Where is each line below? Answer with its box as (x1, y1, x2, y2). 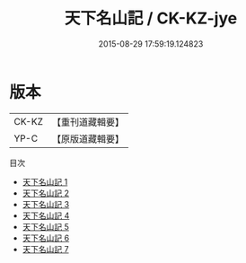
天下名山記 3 (22, 198, 70, 209)
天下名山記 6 (22, 232, 70, 243)
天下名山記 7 (22, 243, 69, 254)
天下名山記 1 (22, 176, 68, 187)
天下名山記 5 (22, 221, 70, 232)
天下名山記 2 (22, 188, 70, 198)
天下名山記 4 (22, 210, 70, 221)
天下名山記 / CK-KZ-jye (64, 8, 238, 29)
